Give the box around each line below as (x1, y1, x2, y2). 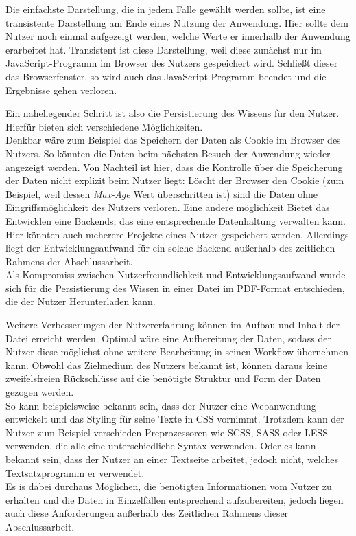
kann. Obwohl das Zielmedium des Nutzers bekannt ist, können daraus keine (5, 357, 328, 372)
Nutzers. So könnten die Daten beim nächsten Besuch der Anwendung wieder (5, 146, 331, 160)
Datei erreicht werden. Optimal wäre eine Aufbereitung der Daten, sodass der (5, 331, 331, 345)
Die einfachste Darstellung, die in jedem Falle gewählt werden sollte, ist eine (5, 2, 326, 16)
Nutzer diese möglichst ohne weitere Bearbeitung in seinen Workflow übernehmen (5, 344, 348, 359)
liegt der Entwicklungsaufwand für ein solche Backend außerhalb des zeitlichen (5, 241, 335, 255)
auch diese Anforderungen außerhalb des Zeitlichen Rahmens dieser (5, 506, 289, 520)
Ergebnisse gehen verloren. (5, 82, 117, 97)
